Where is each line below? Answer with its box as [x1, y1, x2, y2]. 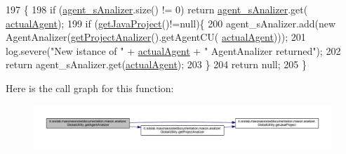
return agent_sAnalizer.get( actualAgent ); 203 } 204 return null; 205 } [6, 57, 307, 72]
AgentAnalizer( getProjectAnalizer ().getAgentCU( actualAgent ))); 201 [6, 30, 306, 44]
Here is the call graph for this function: [6, 80, 174, 95]
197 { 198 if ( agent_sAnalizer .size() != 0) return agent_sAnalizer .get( [6, 2, 308, 16]
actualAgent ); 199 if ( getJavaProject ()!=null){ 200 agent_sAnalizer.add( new [6, 15, 336, 30]
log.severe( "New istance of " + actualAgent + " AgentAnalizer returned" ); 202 [6, 43, 341, 58]
